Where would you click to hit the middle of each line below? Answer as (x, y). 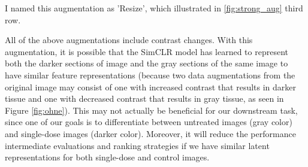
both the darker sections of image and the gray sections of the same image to (147, 63)
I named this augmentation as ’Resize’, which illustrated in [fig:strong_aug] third (154, 8)
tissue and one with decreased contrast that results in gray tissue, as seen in (144, 98)
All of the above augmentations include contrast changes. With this (129, 40)
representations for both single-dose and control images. (107, 157)
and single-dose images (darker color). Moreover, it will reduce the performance (150, 133)
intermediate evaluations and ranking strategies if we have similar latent (137, 145)
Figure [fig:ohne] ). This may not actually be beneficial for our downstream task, (151, 110)
